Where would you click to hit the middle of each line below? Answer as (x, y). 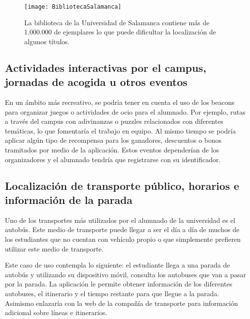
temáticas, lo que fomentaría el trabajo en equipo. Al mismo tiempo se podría (120, 130)
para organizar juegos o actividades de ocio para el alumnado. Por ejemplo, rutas (125, 111)
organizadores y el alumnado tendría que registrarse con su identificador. (113, 159)
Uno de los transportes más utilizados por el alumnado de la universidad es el (120, 220)
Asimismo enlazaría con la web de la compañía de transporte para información (122, 303)
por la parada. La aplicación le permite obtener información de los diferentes (119, 284)
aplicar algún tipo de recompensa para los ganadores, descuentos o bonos (113, 140)
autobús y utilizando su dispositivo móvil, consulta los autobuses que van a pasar (125, 274)
